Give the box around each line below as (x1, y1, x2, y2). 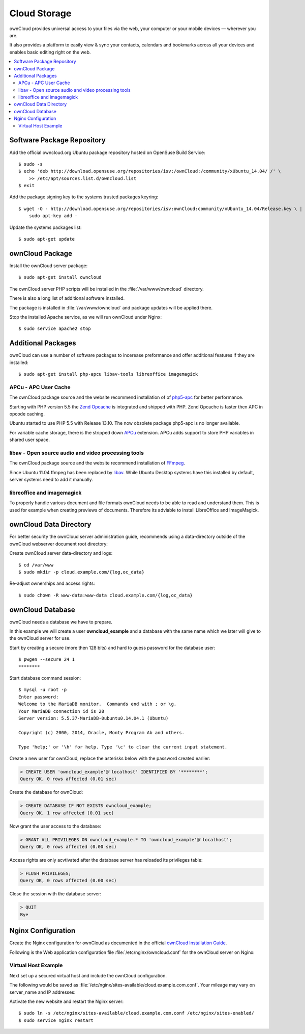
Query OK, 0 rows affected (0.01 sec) (20, 776, 117, 782)
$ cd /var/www (18, 562, 53, 568)
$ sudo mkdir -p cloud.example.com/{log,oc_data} (18, 569, 145, 575)
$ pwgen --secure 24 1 (18, 657, 75, 662)
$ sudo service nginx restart (18, 1017, 94, 1023)
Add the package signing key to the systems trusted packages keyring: (9, 194, 159, 200)
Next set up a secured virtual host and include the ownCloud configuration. (9, 972, 167, 978)
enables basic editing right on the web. (9, 49, 91, 55)
